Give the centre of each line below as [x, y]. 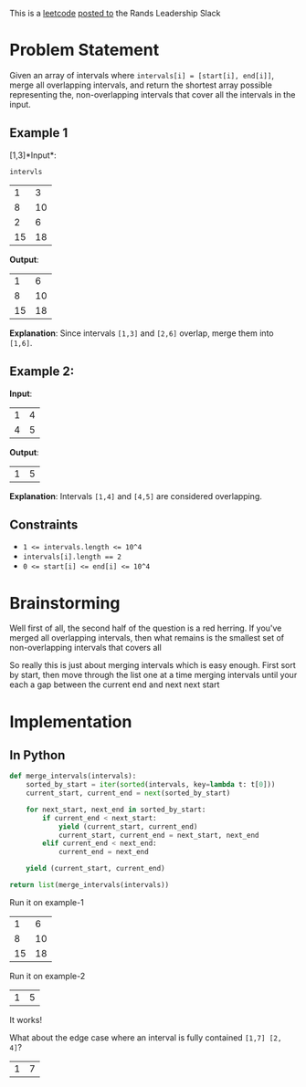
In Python [37, 755]
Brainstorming [65, 603]
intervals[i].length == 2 [72, 557]
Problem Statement [84, 50]
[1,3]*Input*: [33, 155]
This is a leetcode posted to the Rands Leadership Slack [115, 13]
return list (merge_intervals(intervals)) [90, 885]
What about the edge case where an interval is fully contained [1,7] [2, [146, 1037]
